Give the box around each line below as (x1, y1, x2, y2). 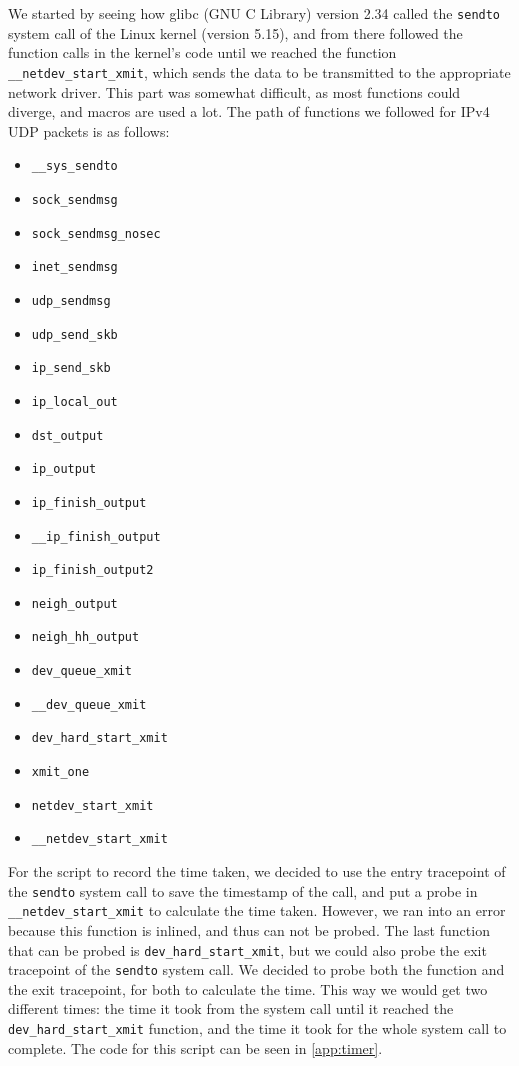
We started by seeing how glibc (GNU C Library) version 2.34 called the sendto (8, 3, 501, 23)
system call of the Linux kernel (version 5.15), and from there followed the (8, 22, 463, 43)
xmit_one (31, 765, 90, 780)
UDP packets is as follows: (8, 120, 170, 141)
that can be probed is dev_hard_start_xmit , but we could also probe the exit (8, 939, 487, 960)
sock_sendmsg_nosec (31, 226, 161, 241)
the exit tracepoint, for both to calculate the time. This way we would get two (8, 978, 488, 999)
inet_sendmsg (31, 260, 118, 275)
